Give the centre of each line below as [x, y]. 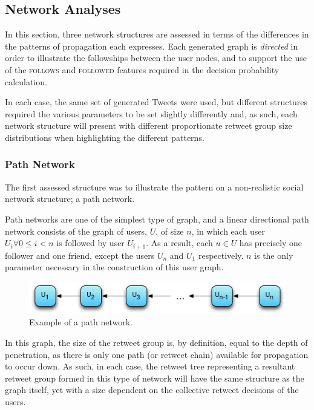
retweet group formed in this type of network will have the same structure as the [155, 378]
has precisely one [271, 243]
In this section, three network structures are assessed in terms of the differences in [157, 34]
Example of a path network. [81, 322]
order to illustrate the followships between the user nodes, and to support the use [156, 58]
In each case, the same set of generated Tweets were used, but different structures [156, 102]
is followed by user [90, 243]
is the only [274, 255]
